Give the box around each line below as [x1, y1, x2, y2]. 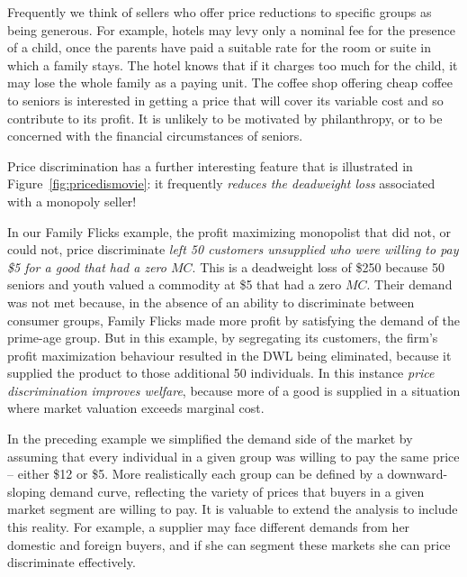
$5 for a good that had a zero [7, 257, 166, 276]
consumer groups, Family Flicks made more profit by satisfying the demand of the [7, 310, 460, 329]
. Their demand [366, 275, 453, 294]
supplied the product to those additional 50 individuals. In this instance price [7, 363, 435, 382]
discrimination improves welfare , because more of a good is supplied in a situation [7, 380, 461, 399]
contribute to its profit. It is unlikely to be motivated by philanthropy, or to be [7, 108, 443, 127]
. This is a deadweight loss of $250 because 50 [192, 257, 445, 276]
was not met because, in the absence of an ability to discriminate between [7, 292, 415, 311]
